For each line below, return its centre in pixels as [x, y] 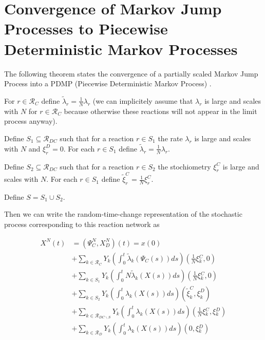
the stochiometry [184, 166]
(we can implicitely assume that [143, 100]
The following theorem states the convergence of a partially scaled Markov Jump [131, 73]
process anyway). [31, 121]
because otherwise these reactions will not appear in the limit [160, 111]
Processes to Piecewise [86, 29]
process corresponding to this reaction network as [82, 224]
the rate [170, 138]
